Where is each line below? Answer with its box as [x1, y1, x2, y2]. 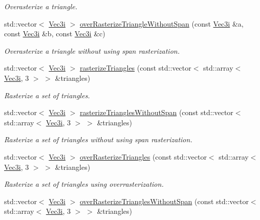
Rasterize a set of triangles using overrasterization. [4, 179, 164, 189]
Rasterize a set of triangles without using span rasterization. [4, 134, 192, 145]
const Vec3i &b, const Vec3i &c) [4, 28, 105, 39]
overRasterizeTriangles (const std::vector [79, 151, 207, 162]
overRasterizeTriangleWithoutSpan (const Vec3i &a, [79, 18, 244, 29]
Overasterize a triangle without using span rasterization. [4, 45, 180, 56]
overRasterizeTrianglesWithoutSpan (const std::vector [79, 195, 249, 206]
